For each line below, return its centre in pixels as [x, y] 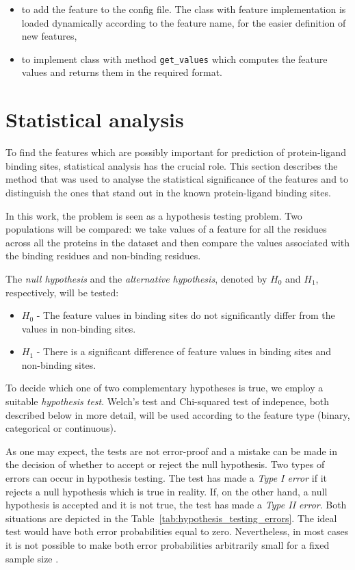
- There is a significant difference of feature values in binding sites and [184, 351]
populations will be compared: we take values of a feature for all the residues [166, 229]
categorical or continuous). [61, 428]
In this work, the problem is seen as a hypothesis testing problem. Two [154, 215]
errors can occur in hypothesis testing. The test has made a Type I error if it [166, 478]
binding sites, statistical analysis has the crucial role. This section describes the [172, 165]
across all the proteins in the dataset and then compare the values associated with [178, 242]
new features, [49, 36]
